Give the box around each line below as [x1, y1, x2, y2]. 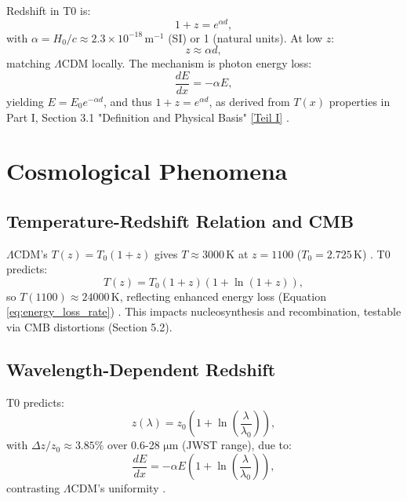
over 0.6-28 [107, 437, 160, 453]
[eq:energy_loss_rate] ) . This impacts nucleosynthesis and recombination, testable [6, 303, 402, 320]
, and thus [103, 93, 152, 109]
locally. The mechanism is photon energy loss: [92, 55, 312, 71]
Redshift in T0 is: [6, 2, 91, 18]
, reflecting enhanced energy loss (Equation [119, 287, 326, 304]
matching [6, 55, 51, 71]
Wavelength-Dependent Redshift [6, 357, 276, 382]
